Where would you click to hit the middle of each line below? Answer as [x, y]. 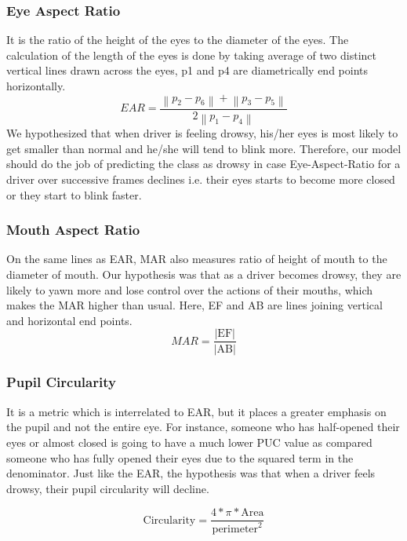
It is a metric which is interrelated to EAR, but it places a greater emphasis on [196, 411]
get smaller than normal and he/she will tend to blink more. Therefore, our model [204, 148]
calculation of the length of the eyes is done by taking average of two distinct [191, 55]
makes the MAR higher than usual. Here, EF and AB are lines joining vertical [194, 305]
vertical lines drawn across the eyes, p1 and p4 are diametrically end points [187, 70]
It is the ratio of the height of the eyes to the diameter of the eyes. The [178, 40]
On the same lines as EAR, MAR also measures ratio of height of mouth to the [197, 259]
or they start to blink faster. [74, 194]
